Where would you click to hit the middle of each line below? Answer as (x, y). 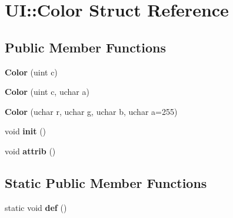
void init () (26, 131)
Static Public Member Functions (106, 182)
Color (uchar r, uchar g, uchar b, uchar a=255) (91, 111)
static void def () (36, 207)
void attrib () (30, 151)
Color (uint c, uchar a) (47, 92)
